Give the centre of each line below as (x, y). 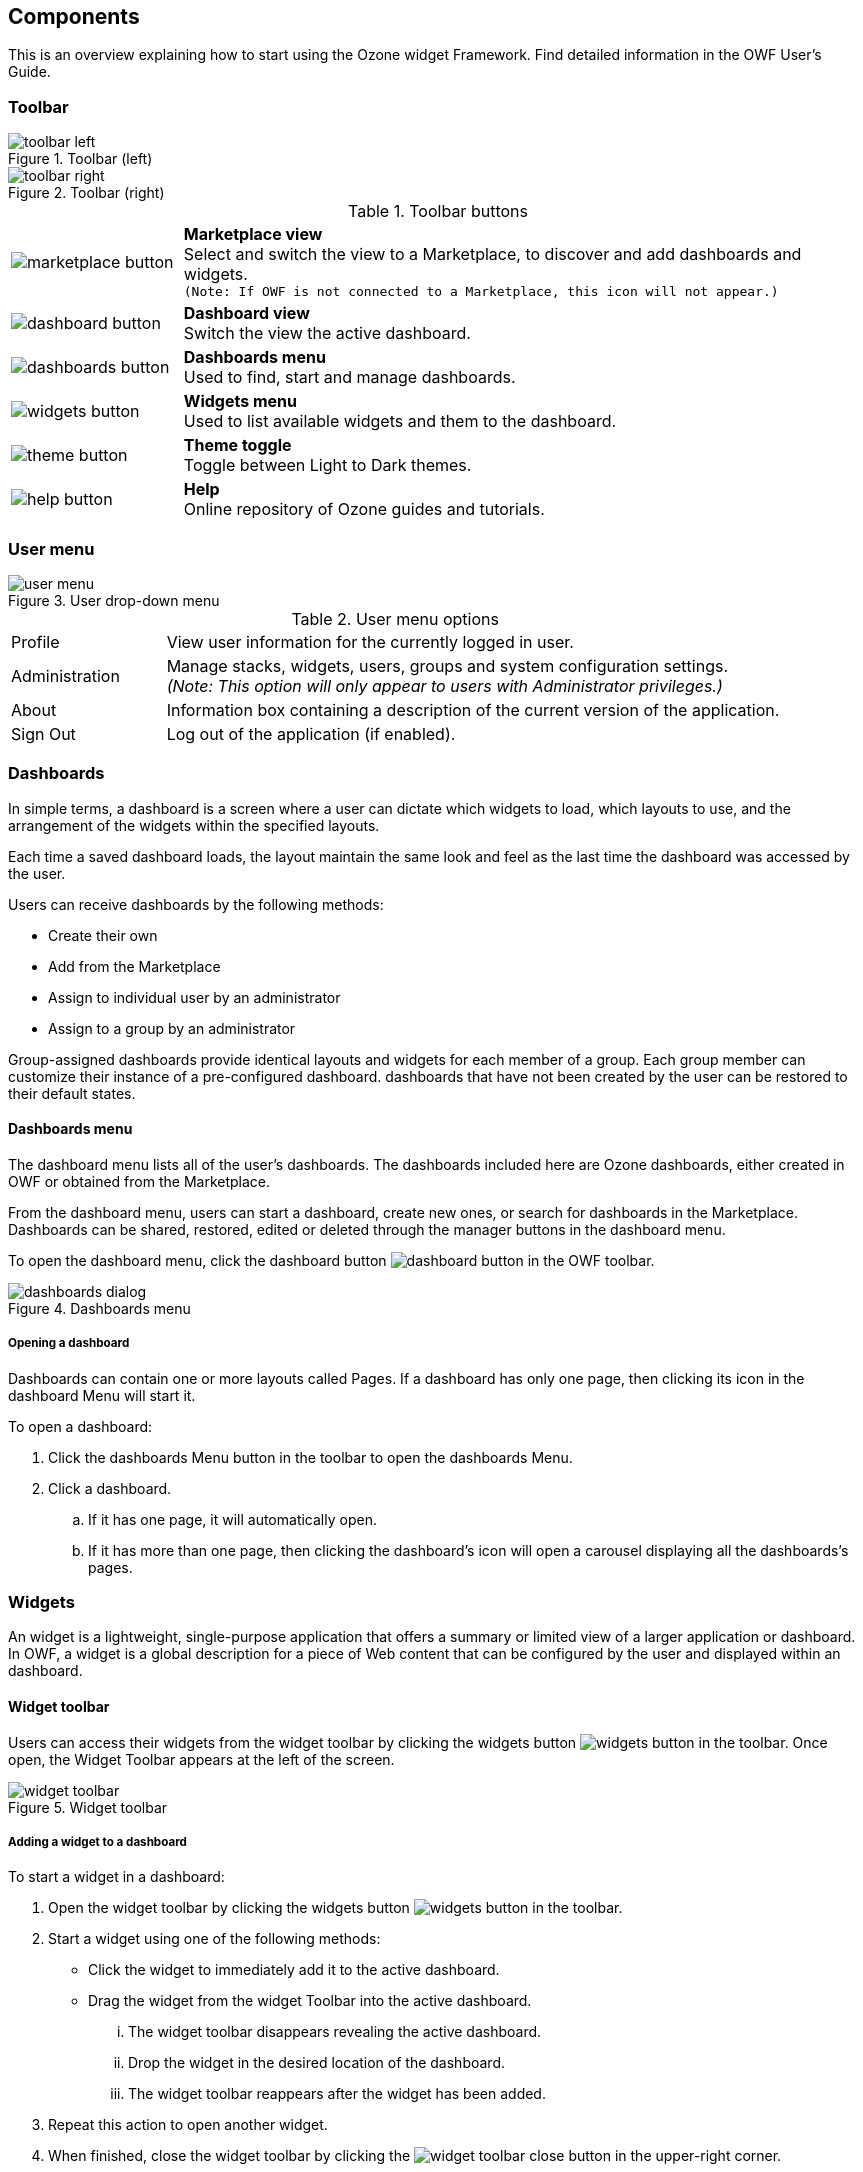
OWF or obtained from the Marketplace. (139, 1181)
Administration (65, 675)
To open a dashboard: (80, 1426)
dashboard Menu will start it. (102, 1395)
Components (74, 16)
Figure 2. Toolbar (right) (86, 193)
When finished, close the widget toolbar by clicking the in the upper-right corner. (415, 2156)
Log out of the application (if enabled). (311, 733)
